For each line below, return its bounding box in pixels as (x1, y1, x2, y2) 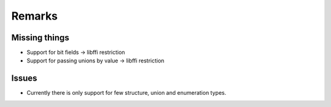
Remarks (11, 9, 58, 23)
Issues (11, 73, 37, 84)
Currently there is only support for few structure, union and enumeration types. (26, 89, 227, 97)
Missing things (11, 32, 70, 43)
